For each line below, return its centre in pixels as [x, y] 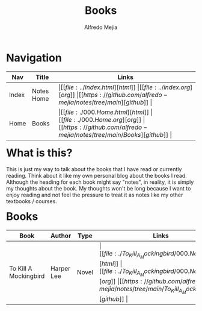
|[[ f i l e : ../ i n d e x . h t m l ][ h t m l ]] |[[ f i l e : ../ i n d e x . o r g [124, 87]
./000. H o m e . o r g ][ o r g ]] [109, 119]
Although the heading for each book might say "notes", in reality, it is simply [100, 182]
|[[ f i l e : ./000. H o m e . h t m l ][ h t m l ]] [104, 112]
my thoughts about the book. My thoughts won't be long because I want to [99, 189]
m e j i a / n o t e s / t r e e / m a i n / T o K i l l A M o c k [148, 290]
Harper [61, 269]
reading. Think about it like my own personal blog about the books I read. [96, 176]
